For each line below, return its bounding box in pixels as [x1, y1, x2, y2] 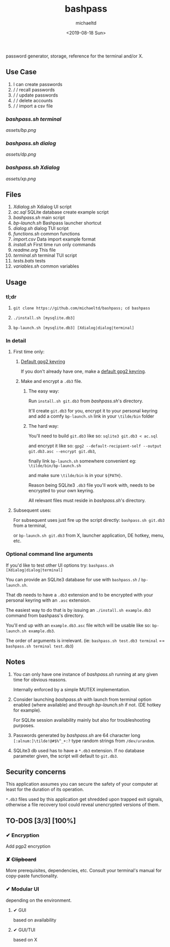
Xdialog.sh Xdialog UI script [13, 204, 72, 210]
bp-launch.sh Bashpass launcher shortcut [13, 220, 102, 226]
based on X [13, 936, 38, 942]
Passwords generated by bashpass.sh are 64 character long [13, 732, 140, 738]
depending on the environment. [6, 897, 72, 903]
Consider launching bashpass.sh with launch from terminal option [13, 696, 152, 702]
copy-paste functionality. [6, 873, 59, 879]
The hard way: [28, 423, 59, 429]
